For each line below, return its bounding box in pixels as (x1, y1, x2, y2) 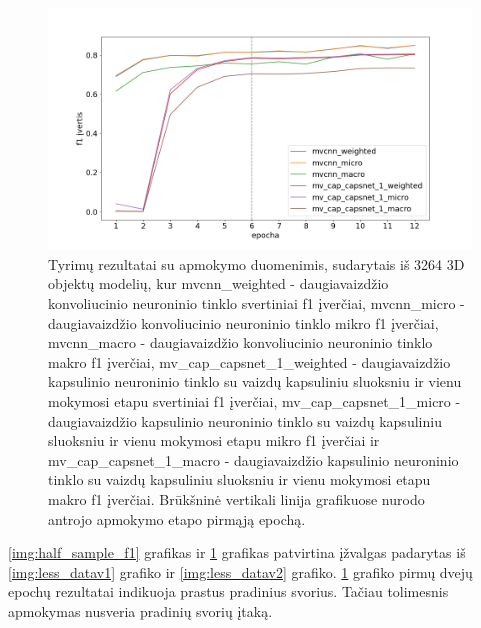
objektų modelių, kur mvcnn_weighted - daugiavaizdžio (48, 273, 389, 294)
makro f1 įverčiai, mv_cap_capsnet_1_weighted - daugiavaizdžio (48, 351, 451, 372)
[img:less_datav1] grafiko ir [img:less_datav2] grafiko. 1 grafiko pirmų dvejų (8, 561, 473, 582)
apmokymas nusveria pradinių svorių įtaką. (8, 600, 273, 621)
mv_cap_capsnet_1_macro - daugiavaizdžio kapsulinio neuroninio (48, 449, 459, 470)
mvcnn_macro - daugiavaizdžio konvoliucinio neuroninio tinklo (48, 332, 433, 353)
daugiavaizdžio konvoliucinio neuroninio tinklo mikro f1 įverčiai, (48, 312, 439, 333)
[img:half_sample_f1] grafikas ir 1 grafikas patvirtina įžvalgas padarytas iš (8, 542, 466, 563)
